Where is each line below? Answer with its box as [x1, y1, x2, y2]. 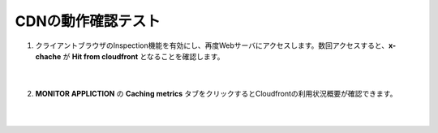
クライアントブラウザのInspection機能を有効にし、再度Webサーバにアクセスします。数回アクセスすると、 [35, 41, 389, 50]
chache [35, 51, 62, 61]
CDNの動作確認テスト [15, 12, 161, 30]
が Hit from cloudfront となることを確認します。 [62, 51, 225, 61]
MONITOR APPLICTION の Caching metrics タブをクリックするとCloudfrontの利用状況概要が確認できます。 [35, 88, 397, 98]
